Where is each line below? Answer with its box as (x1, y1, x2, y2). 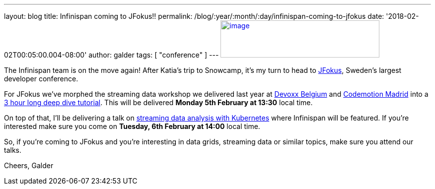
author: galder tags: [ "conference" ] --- (88, 51, 219, 59)
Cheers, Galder (4, 161, 54, 170)
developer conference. (4, 74, 78, 83)
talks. (4, 146, 22, 154)
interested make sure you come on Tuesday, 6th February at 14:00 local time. (4, 122, 260, 130)
